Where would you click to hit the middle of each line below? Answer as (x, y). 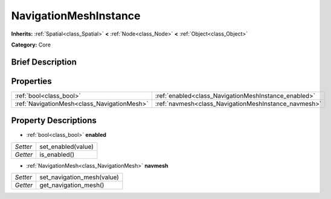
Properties (31, 81)
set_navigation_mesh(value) (79, 177)
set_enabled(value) (66, 147)
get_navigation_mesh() (72, 185)
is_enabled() (57, 154)
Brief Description (44, 62)
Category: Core (31, 45)
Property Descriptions (54, 121)
